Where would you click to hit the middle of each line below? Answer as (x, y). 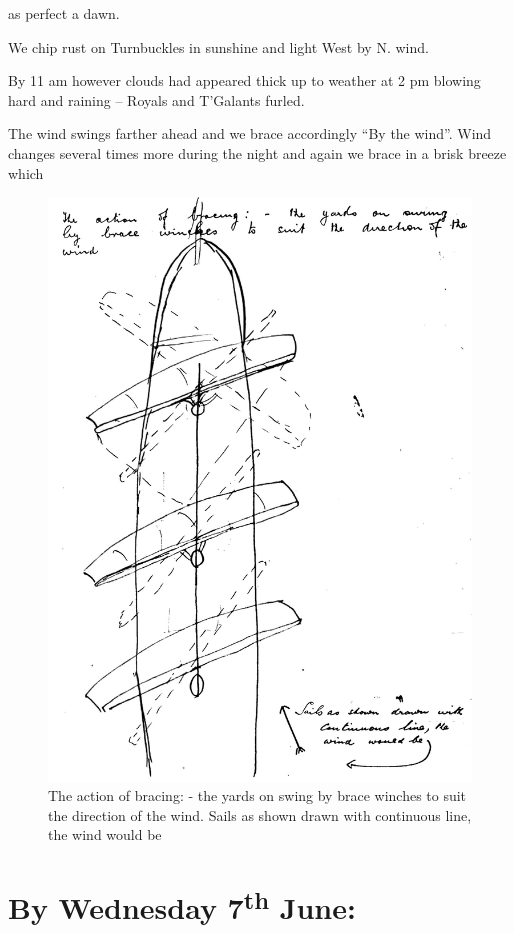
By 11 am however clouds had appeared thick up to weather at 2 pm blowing (244, 80)
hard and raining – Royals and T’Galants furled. (156, 99)
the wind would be (105, 834)
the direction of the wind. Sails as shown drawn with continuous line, (260, 814)
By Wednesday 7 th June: (182, 905)
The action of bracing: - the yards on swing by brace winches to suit (257, 795)
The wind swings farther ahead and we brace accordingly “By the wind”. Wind (250, 133)
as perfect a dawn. (64, 13)
